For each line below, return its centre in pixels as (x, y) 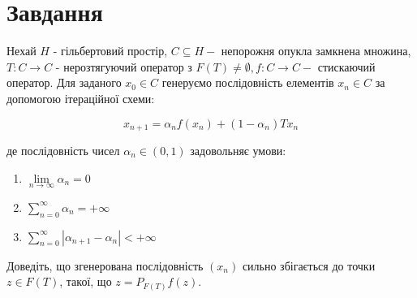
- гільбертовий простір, (110, 51)
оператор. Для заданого (64, 82)
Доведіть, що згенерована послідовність (105, 265)
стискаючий (346, 66)
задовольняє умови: (238, 150)
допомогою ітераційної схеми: (81, 98)
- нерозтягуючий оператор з (124, 66)
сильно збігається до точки (309, 265)
